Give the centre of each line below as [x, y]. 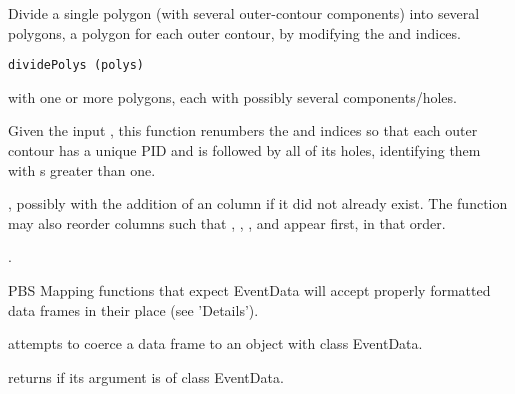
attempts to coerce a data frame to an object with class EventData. [215, 343]
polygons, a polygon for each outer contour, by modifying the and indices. [234, 32]
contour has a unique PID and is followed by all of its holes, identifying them [244, 150]
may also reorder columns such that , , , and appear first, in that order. [227, 222]
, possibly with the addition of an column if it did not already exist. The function [258, 203]
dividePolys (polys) [76, 65]
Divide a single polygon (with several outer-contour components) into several [244, 13]
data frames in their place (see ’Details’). [133, 309]
